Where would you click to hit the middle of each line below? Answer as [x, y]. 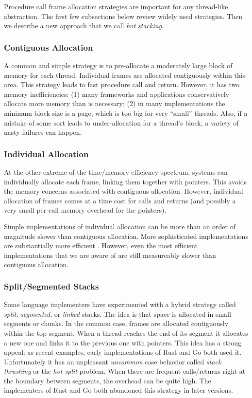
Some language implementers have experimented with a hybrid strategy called [120, 304]
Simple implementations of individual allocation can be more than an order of [120, 226]
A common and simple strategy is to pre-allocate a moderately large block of [118, 65]
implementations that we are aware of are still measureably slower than [110, 255]
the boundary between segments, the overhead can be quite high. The [108, 380]
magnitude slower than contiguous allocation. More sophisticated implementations [126, 236]
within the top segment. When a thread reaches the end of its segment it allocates [126, 333]
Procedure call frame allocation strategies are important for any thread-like [116, 6]
